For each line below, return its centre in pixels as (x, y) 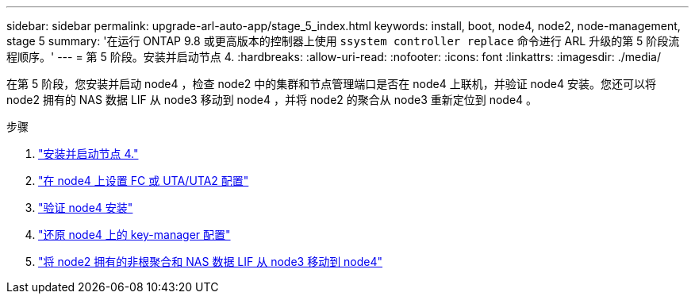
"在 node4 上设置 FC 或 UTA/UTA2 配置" (144, 181)
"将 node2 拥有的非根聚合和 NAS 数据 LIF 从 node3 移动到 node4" (211, 262)
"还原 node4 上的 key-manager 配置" (134, 235)
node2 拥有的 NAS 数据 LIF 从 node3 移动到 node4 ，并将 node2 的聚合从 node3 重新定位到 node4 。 (272, 100)
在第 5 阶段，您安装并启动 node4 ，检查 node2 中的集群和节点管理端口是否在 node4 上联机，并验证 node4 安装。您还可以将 (331, 84)
